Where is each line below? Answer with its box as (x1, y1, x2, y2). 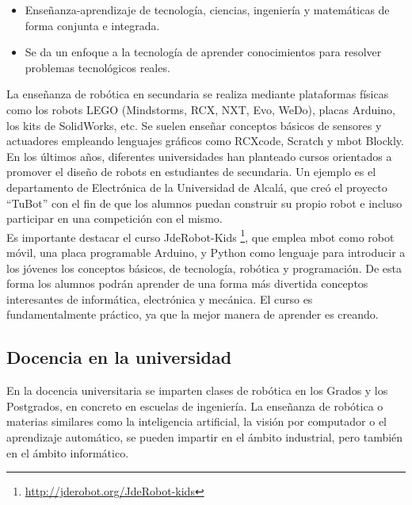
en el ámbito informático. (6, 444, 129, 461)
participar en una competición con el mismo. (6, 210, 223, 227)
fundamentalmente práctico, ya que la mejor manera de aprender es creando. (6, 306, 379, 323)
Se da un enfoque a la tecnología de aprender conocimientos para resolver (25, 44, 382, 60)
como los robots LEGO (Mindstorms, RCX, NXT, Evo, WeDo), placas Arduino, (6, 101, 395, 117)
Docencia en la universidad (6, 345, 232, 369)
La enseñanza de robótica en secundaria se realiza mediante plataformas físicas (6, 86, 389, 102)
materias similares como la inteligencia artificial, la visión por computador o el (6, 413, 387, 430)
